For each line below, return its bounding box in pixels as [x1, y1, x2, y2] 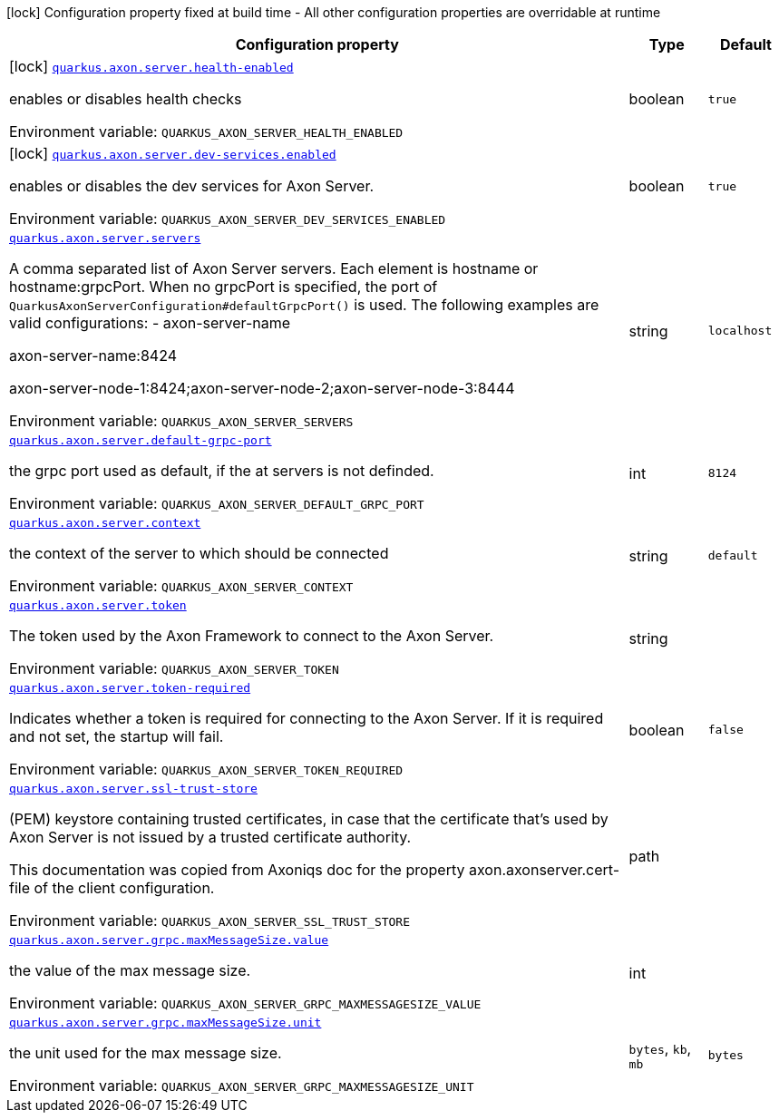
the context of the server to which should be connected [9, 544, 389, 562]
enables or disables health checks [9, 90, 242, 108]
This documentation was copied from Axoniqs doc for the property [9, 861, 465, 879]
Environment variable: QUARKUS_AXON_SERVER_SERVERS [9, 412, 354, 430]
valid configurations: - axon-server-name [9, 314, 291, 332]
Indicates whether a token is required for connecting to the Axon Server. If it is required [9, 709, 604, 727]
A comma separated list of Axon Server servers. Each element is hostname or [9, 259, 539, 278]
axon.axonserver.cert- [468, 861, 620, 879]
